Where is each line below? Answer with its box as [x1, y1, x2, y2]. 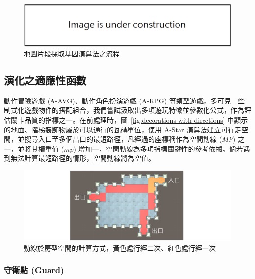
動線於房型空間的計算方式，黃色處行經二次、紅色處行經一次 [24, 243, 216, 253]
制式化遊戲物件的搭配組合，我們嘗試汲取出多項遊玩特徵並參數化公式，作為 [4, 105, 244, 115]
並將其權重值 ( [17, 143, 64, 153]
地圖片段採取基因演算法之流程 [24, 48, 120, 58]
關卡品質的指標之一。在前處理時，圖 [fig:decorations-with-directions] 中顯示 [10, 114, 248, 125]
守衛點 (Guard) [4, 263, 64, 276]
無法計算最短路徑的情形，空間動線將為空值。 [10, 153, 155, 163]
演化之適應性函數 [4, 72, 86, 87]
